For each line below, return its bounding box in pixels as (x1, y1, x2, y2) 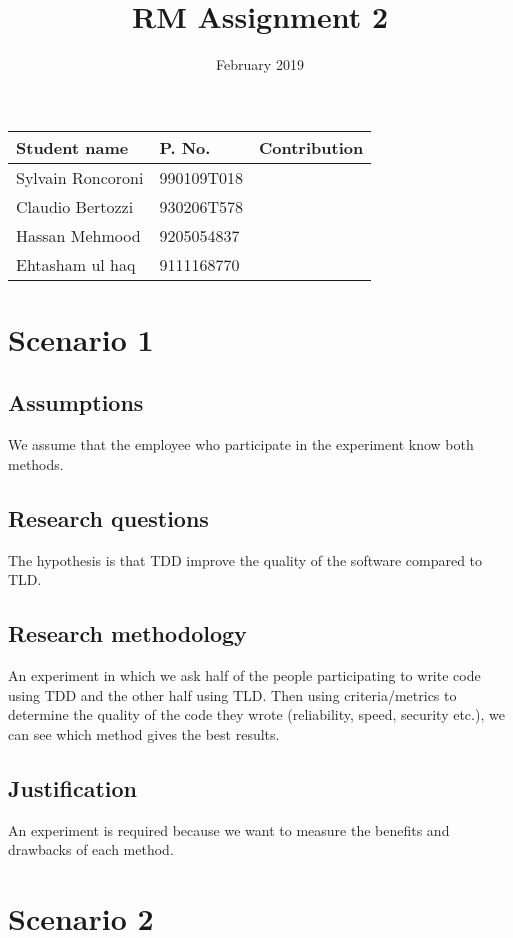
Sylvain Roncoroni (16, 165, 144, 189)
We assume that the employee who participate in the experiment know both (8, 434, 474, 455)
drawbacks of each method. (8, 839, 174, 860)
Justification (8, 772, 137, 803)
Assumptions (8, 387, 144, 418)
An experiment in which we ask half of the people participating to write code (8, 665, 481, 686)
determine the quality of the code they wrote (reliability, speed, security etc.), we (8, 704, 505, 725)
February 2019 (216, 54, 304, 75)
